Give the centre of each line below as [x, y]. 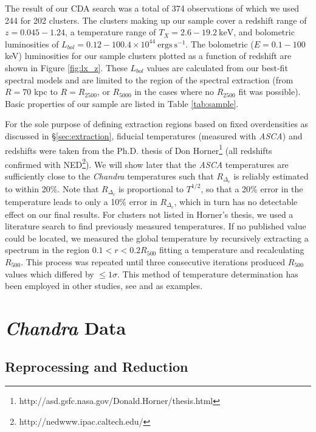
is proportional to [151, 188]
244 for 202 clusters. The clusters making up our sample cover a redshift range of [156, 20]
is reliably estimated [271, 176]
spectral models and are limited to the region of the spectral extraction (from [149, 79]
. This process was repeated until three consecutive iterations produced [153, 261]
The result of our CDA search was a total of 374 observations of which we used [152, 8]
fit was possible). [270, 92]
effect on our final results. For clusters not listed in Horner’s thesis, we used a [149, 214]
